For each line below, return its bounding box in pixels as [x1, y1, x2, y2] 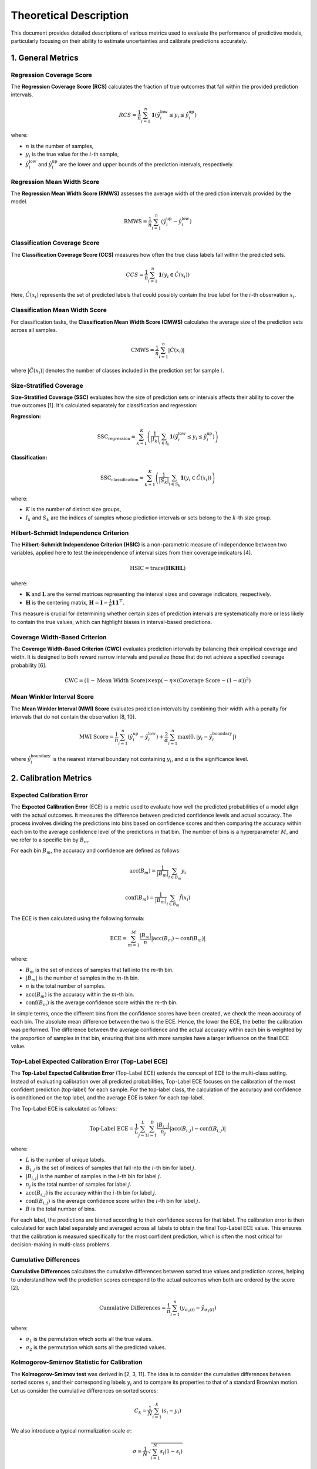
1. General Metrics [11, 53, 79, 63]
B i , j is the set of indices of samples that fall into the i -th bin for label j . [25, 1164, 196, 1173]
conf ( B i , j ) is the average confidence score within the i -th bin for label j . [25, 1198, 200, 1206]
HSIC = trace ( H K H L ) [130, 565, 186, 571]
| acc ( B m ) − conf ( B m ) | [151, 935, 206, 943]
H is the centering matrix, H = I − [25, 599, 109, 606]
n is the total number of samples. [25, 982, 106, 990]
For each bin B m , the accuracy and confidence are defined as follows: [11, 847, 181, 856]
